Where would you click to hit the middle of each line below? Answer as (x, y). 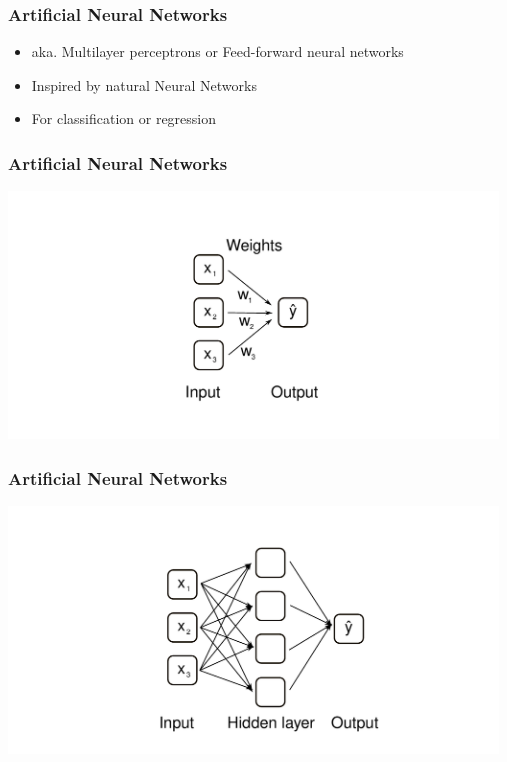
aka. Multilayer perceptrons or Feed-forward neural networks (217, 51)
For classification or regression (124, 118)
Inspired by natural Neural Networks (144, 84)
